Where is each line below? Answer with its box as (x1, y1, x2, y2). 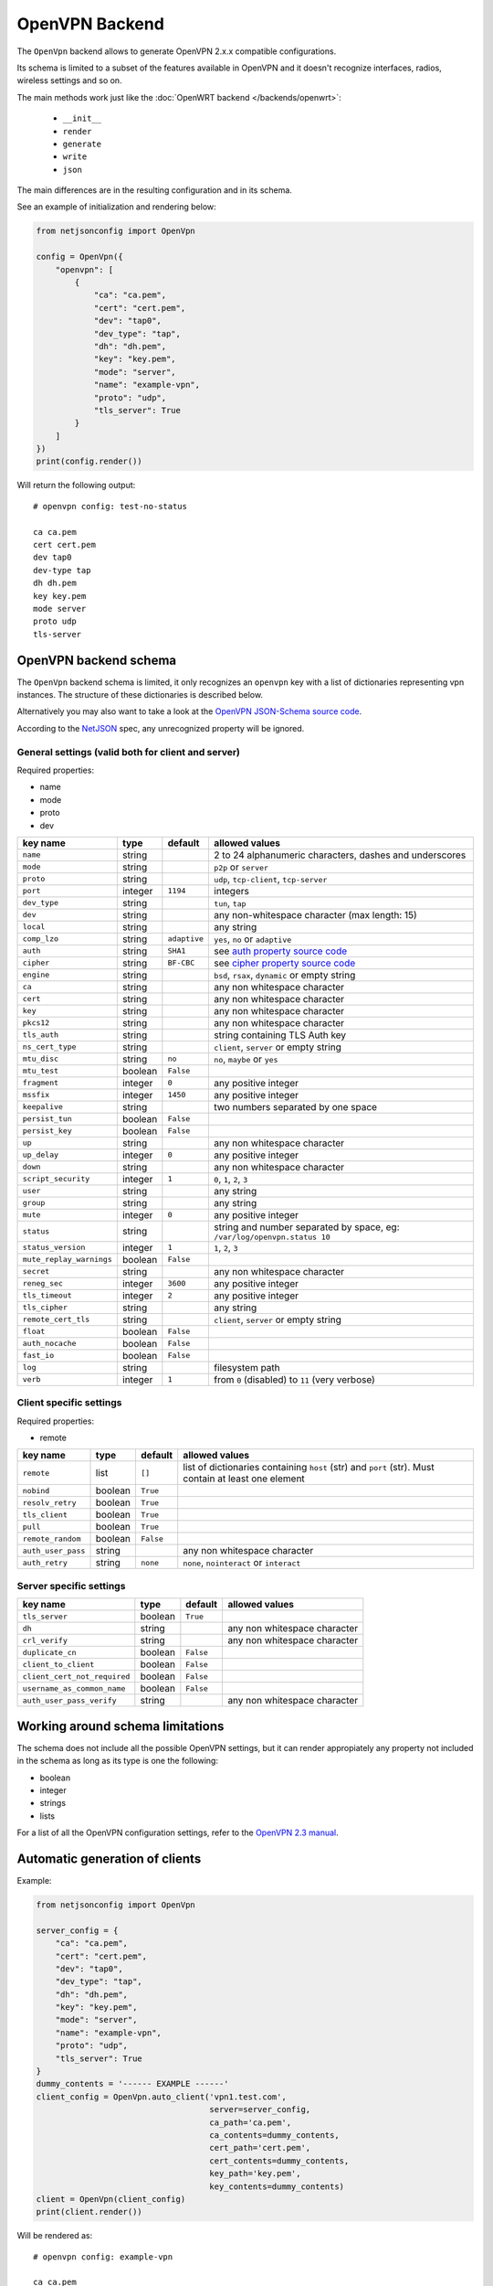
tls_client (22, 1510, 68, 1520)
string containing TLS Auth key (214, 1029, 347, 1042)
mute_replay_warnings (22, 1255, 113, 1265)
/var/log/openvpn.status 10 (214, 1232, 330, 1242)
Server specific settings (16, 1579, 126, 1592)
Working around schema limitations (16, 1718, 225, 1734)
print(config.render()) (36, 456, 143, 466)
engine (22, 970, 50, 980)
